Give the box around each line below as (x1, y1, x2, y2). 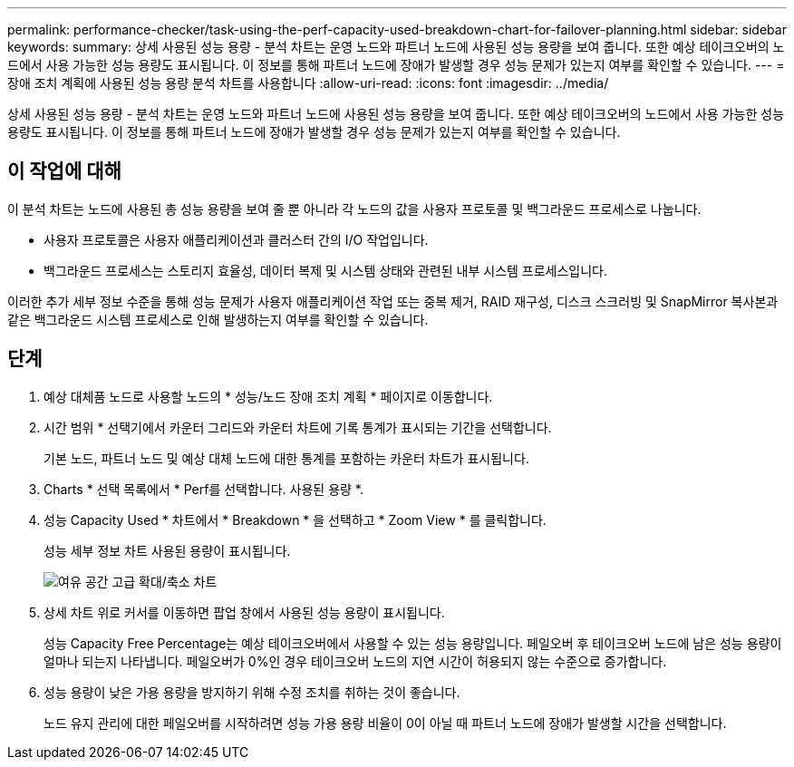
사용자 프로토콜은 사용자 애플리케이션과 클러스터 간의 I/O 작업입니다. (44, 231, 429, 248)
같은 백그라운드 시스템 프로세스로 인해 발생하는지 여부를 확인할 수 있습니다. (7, 311, 429, 327)
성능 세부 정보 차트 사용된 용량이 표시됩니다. (44, 542, 291, 558)
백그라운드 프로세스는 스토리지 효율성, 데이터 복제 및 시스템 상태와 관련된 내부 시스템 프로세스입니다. (44, 262, 608, 278)
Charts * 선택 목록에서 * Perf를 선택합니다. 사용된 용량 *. (44, 481, 363, 497)
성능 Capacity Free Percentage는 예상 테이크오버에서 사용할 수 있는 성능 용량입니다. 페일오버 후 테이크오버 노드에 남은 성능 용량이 (44, 635, 782, 651)
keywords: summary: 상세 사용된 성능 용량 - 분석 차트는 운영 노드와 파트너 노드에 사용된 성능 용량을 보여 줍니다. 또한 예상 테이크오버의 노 (7, 39, 785, 54)
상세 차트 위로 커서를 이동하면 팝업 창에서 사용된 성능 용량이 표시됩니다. (44, 604, 445, 620)
